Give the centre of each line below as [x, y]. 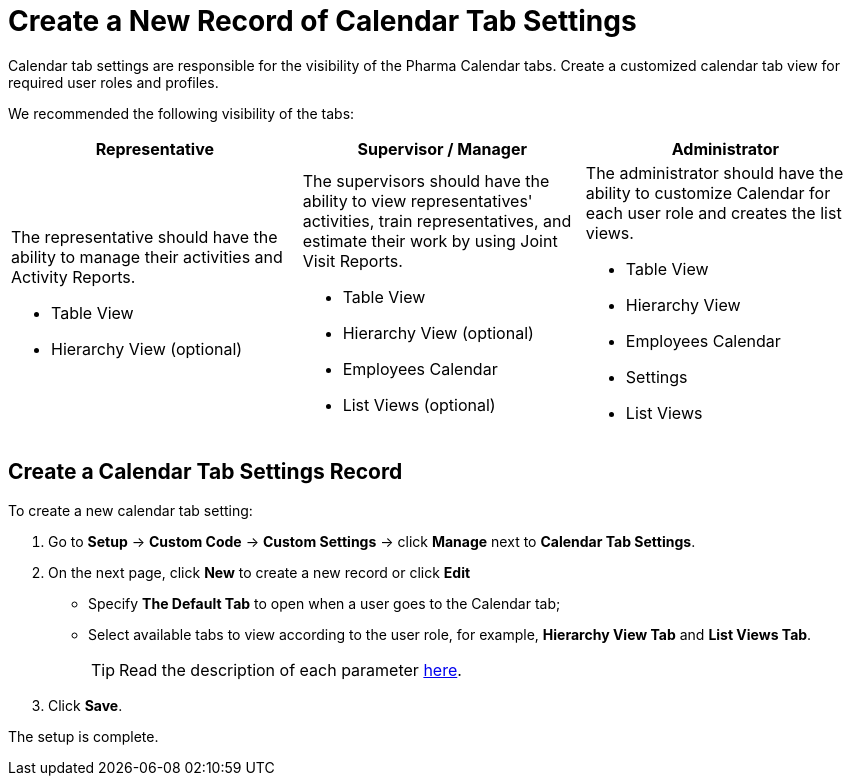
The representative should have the [144, 236]
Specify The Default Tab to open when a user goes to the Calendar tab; [324, 603]
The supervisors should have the [426, 180]
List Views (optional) [419, 404]
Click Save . [85, 705]
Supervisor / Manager [442, 148]
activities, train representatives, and [437, 220]
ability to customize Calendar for [708, 192]
